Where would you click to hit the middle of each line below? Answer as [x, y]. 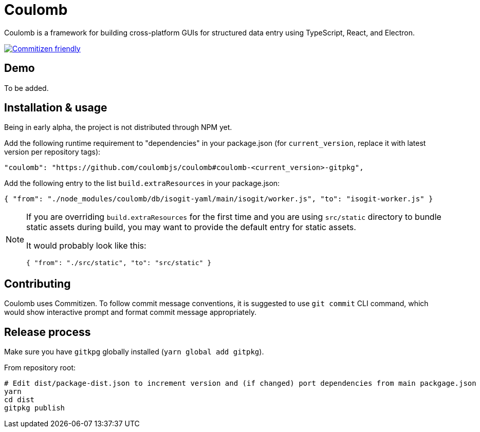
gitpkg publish [35, 408]
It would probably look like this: [86, 246]
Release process [48, 332]
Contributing [38, 284]
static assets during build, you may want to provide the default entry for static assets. [191, 227]
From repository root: [40, 368]
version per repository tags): [52, 152]
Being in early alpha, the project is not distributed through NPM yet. [118, 127]
